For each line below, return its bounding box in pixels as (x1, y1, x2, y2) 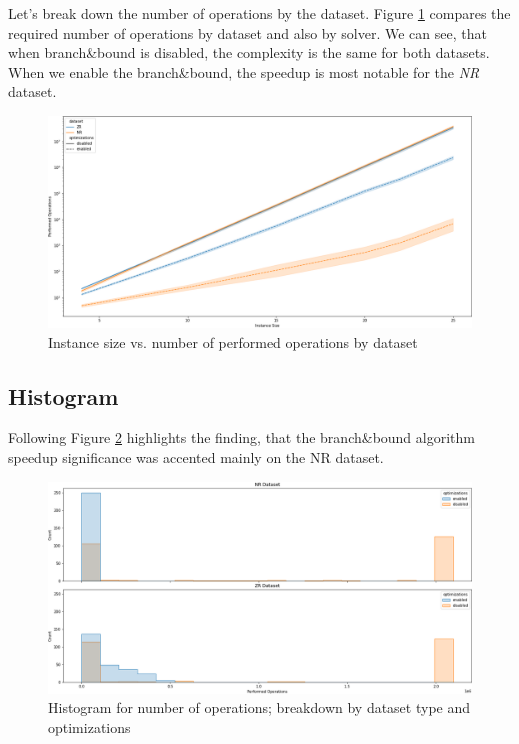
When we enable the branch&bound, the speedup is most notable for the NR (8, 61, 480, 82)
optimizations (48, 716, 131, 737)
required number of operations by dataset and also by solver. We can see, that (8, 22, 487, 43)
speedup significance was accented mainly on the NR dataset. (8, 446, 384, 467)
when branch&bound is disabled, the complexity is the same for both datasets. (8, 42, 490, 63)
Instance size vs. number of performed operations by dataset (48, 331, 418, 352)
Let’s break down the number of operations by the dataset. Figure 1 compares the (8, 3, 511, 23)
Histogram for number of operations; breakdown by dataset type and (48, 697, 471, 718)
